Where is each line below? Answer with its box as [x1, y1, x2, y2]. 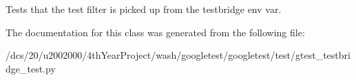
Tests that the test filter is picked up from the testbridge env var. [6, 2, 282, 16]
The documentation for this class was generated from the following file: [6, 25, 305, 39]
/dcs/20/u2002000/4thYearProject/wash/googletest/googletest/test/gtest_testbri [6, 48, 350, 62]
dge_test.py [6, 61, 56, 75]
